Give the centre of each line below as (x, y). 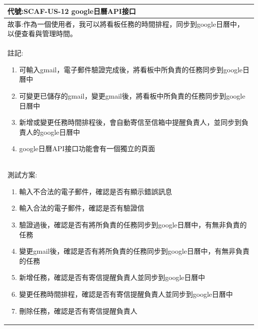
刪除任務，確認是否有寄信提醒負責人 (78, 310)
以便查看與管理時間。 (42, 33)
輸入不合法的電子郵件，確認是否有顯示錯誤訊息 (96, 191)
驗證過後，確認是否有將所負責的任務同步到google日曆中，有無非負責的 (133, 224)
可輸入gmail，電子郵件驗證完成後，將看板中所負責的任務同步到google (131, 69)
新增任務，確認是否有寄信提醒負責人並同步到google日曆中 (112, 277)
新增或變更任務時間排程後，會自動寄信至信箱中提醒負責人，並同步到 (130, 122)
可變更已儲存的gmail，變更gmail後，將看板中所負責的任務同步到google (132, 95)
